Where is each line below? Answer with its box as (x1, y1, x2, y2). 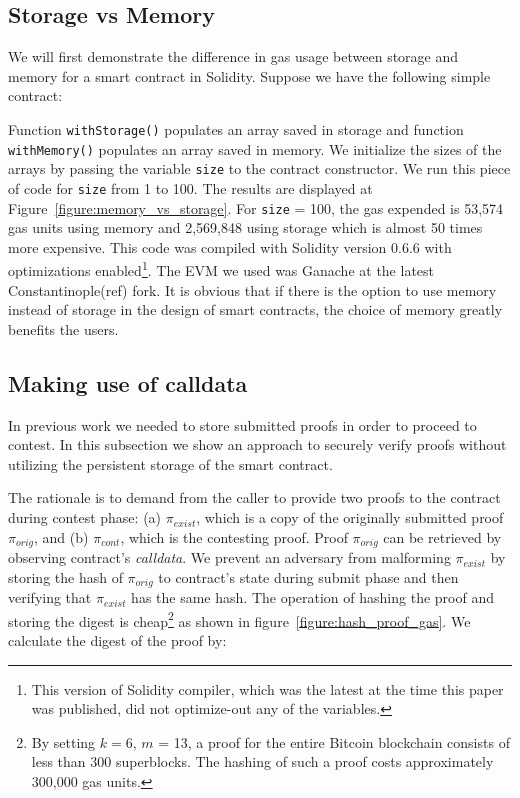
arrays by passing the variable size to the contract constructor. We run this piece (8, 158, 511, 179)
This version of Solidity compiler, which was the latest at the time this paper (31, 678, 504, 699)
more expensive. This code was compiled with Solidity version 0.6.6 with (8, 236, 452, 257)
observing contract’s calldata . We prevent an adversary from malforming (8, 547, 451, 568)
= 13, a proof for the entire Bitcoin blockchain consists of (158, 731, 510, 752)
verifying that (8, 587, 92, 608)
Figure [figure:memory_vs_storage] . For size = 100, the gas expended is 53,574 (8, 197, 504, 218)
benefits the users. (8, 318, 119, 339)
